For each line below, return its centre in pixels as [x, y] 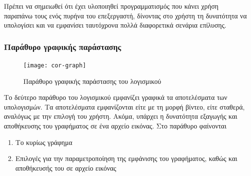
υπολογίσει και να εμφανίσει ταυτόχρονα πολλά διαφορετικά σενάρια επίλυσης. [115, 25]
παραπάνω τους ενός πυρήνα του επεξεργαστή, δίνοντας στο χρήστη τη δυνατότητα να [125, 15]
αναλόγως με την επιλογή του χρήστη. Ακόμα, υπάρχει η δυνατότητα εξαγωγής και [121, 116]
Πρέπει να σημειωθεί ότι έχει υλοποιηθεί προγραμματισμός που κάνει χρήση [111, 6]
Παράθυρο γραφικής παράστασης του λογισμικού [92, 81]
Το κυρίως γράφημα [44, 142]
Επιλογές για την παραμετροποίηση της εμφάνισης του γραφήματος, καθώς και [126, 158]
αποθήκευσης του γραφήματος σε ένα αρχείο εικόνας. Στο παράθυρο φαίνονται [115, 126]
